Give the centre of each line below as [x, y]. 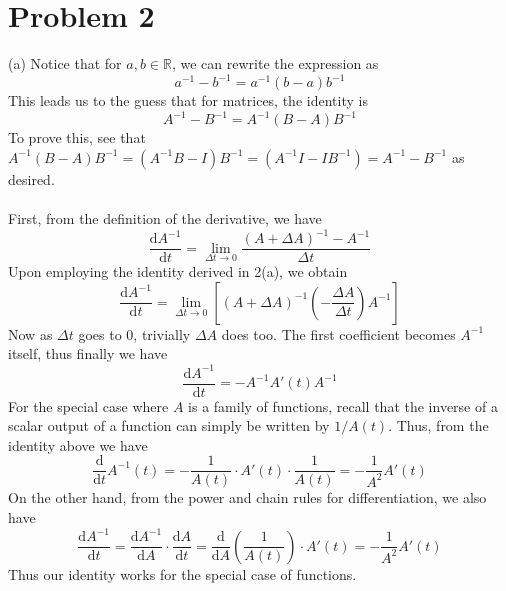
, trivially [162, 333]
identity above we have [78, 444]
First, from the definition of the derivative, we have [165, 218]
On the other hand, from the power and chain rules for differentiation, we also [247, 497]
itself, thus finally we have [88, 353]
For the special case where [88, 405]
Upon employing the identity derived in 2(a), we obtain [178, 271]
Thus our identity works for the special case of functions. [182, 573]
